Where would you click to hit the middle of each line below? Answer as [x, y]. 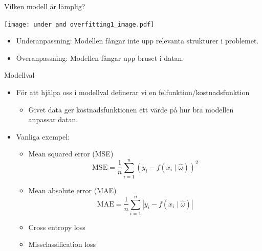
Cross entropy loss [57, 227]
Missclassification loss [62, 244]
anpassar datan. [53, 119]
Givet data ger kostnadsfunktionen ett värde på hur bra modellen [131, 109]
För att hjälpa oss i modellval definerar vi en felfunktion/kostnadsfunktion [133, 92]
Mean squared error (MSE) [71, 154]
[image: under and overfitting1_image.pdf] [79, 24]
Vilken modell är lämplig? [45, 6]
